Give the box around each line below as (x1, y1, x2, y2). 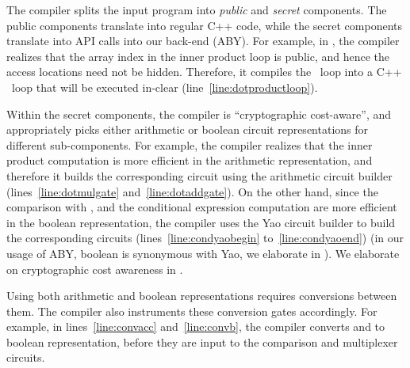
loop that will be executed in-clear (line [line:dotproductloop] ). (11, 78, 318, 95)
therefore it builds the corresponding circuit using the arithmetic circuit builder (6, 167, 393, 184)
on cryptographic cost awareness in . (6, 260, 183, 277)
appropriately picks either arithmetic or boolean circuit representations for (6, 121, 369, 138)
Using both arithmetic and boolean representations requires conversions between (6, 287, 397, 304)
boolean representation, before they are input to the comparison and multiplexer (6, 333, 398, 350)
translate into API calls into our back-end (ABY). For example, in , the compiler (6, 32, 400, 49)
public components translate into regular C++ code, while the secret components (6, 17, 402, 33)
